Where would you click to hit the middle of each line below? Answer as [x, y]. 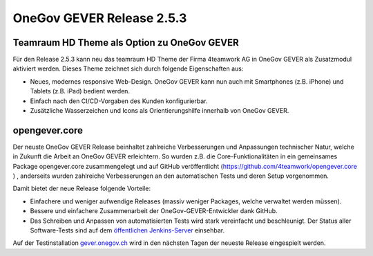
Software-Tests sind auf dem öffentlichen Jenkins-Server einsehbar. [127, 230]
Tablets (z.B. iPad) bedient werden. [80, 91]
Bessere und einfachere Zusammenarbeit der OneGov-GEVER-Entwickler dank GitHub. [154, 211]
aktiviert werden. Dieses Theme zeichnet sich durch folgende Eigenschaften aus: [128, 68]
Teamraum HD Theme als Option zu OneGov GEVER [126, 43]
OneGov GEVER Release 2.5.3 [100, 18]
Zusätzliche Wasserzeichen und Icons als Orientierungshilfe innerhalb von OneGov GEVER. [160, 111]
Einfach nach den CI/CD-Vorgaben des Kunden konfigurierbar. [119, 101]
